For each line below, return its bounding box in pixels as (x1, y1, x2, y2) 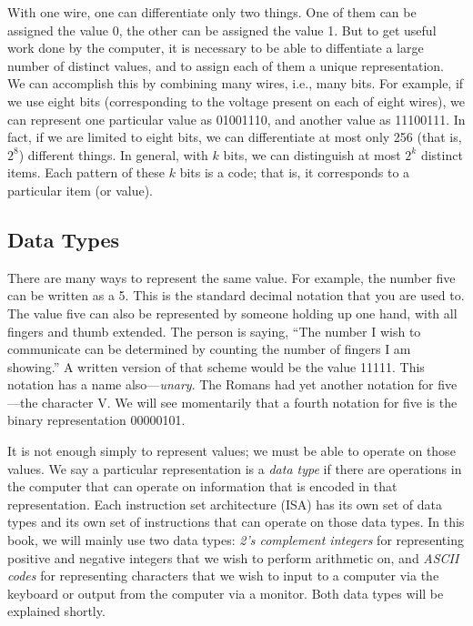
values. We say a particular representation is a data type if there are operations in (7, 459, 462, 478)
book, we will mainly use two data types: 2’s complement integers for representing (7, 530, 464, 550)
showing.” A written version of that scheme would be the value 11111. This (7, 357, 425, 376)
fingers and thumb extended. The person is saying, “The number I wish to (7, 321, 421, 340)
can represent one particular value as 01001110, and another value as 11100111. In (7, 109, 466, 128)
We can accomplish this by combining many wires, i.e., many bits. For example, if (7, 74, 464, 93)
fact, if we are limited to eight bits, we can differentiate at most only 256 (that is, (7, 127, 462, 146)
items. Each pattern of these (7, 163, 166, 182)
